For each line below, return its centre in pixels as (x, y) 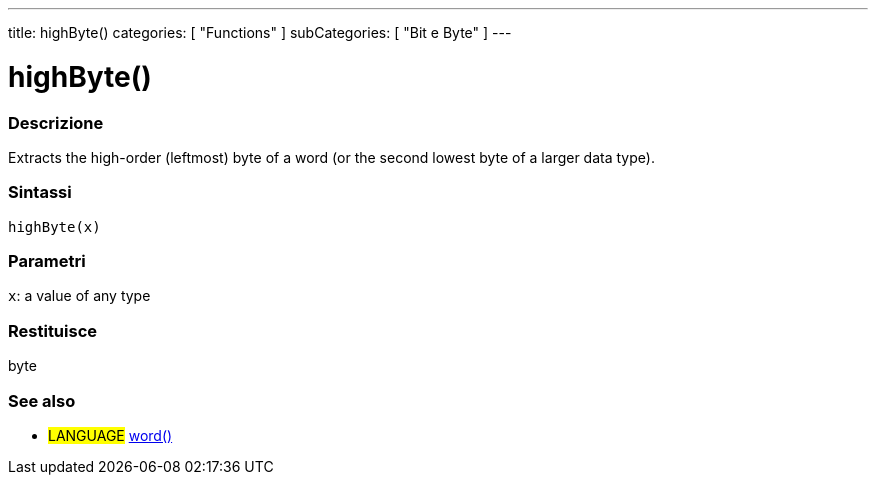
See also (42, 400)
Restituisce (53, 330)
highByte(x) (54, 226)
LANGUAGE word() (110, 435)
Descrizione (56, 122)
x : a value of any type (79, 296)
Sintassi (40, 192)
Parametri (47, 261)
